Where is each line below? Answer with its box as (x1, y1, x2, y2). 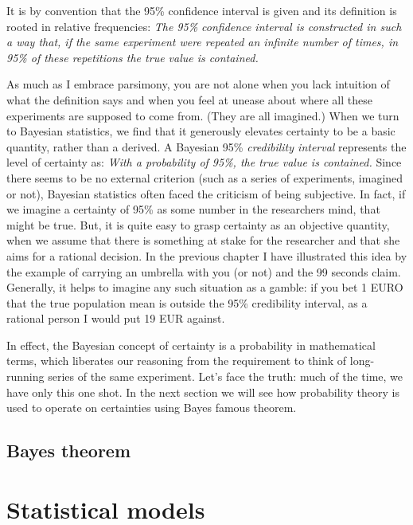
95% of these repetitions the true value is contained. (6, 49, 259, 65)
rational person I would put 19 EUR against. (6, 310, 225, 327)
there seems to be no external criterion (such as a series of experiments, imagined (6, 169, 403, 186)
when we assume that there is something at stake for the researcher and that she (6, 232, 400, 249)
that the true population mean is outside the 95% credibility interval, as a (6, 294, 368, 311)
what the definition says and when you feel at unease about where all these (6, 91, 372, 108)
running (6, 368, 45, 385)
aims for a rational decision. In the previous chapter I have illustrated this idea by (6, 247, 407, 264)
